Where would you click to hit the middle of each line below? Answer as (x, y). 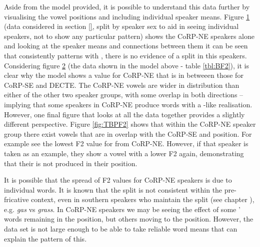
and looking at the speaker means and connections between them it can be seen (126, 46)
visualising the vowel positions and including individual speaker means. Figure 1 (127, 16)
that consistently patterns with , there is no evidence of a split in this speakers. (125, 55)
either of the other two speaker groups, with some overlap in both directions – (124, 95)
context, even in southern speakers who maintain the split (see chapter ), (143, 199)
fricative (16, 199)
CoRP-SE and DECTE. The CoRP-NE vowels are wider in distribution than (122, 85)
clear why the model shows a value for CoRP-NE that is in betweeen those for (124, 75)
